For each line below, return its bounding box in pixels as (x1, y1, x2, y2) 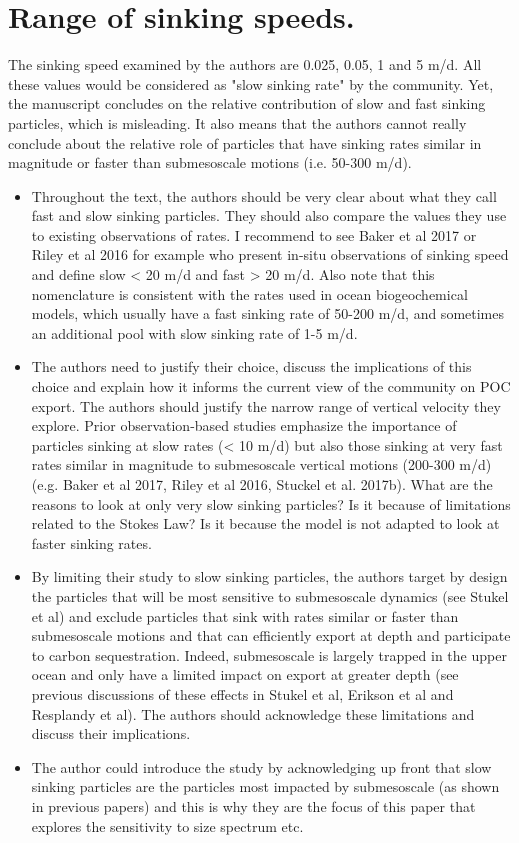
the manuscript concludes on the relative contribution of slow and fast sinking (8, 93, 486, 114)
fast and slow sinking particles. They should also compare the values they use (31, 205, 507, 226)
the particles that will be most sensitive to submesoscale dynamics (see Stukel (31, 585, 509, 606)
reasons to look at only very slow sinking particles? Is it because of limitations (31, 493, 511, 514)
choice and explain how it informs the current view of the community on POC (31, 376, 511, 397)
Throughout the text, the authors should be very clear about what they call (31, 185, 497, 206)
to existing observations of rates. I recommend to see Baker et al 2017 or (31, 224, 477, 245)
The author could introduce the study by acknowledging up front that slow (31, 756, 492, 777)
